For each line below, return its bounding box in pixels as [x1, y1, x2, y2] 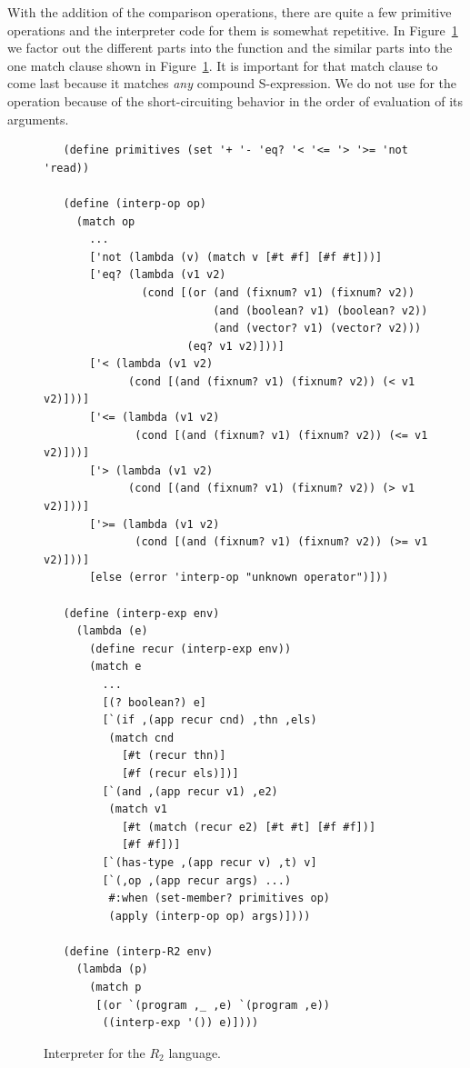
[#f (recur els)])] [121, 766, 239, 780]
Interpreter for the [44, 1043, 145, 1062]
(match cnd [108, 731, 175, 744]
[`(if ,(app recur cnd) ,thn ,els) [102, 714, 317, 727]
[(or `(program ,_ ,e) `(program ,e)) [95, 998, 330, 1012]
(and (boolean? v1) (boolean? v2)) [213, 304, 428, 317]
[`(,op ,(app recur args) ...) [102, 873, 292, 887]
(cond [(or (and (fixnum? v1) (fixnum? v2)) [141, 285, 415, 299]
